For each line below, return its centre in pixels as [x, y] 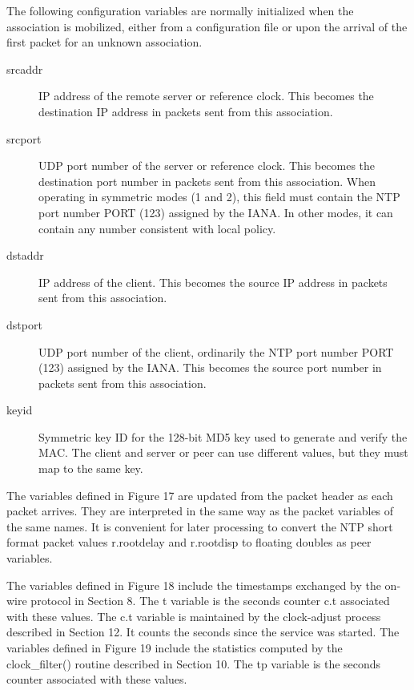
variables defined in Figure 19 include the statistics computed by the [175, 648]
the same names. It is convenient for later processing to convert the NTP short [200, 526]
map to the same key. [91, 468]
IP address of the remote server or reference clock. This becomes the [206, 96]
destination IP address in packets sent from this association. [186, 111]
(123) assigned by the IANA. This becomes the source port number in [210, 367]
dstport [24, 324]
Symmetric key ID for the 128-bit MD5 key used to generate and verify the [223, 436]
